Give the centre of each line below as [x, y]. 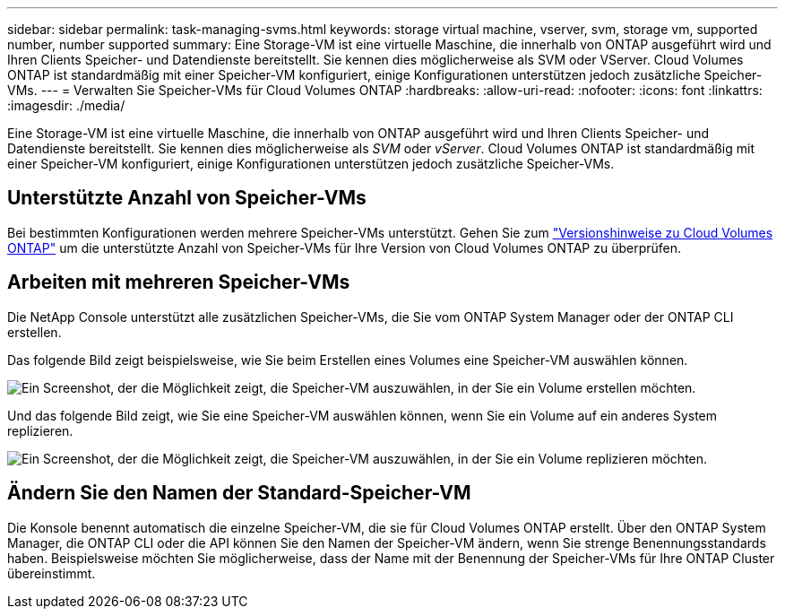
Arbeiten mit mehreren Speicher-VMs [179, 282]
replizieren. [40, 430]
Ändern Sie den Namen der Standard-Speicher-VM [239, 493]
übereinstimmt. [52, 573]
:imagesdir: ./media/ [66, 105]
